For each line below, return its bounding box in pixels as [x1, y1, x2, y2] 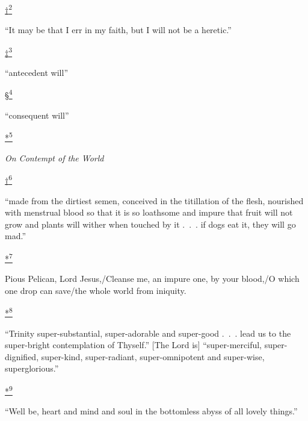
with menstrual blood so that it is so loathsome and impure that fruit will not [5, 206, 293, 219]
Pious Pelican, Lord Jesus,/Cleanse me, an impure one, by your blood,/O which [5, 272, 300, 285]
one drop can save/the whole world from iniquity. [5, 284, 186, 296]
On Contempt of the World [5, 151, 104, 164]
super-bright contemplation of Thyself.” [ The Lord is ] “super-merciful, [5, 338, 262, 351]
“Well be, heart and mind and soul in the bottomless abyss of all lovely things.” [5, 405, 298, 417]
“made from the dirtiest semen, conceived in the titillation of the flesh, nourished [5, 194, 304, 207]
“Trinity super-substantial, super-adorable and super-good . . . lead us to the [5, 326, 291, 339]
